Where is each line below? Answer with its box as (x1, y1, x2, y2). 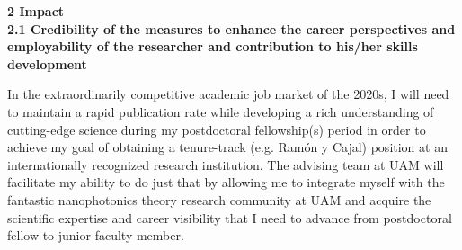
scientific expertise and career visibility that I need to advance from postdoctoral (7, 208, 452, 227)
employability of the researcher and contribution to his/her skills (7, 37, 418, 56)
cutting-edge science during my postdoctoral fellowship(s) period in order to (7, 120, 426, 138)
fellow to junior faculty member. (7, 226, 184, 245)
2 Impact (7, 2, 65, 20)
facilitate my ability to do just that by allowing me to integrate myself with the (7, 173, 445, 192)
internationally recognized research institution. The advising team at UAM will (7, 155, 444, 174)
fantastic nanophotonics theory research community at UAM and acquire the (7, 190, 431, 209)
